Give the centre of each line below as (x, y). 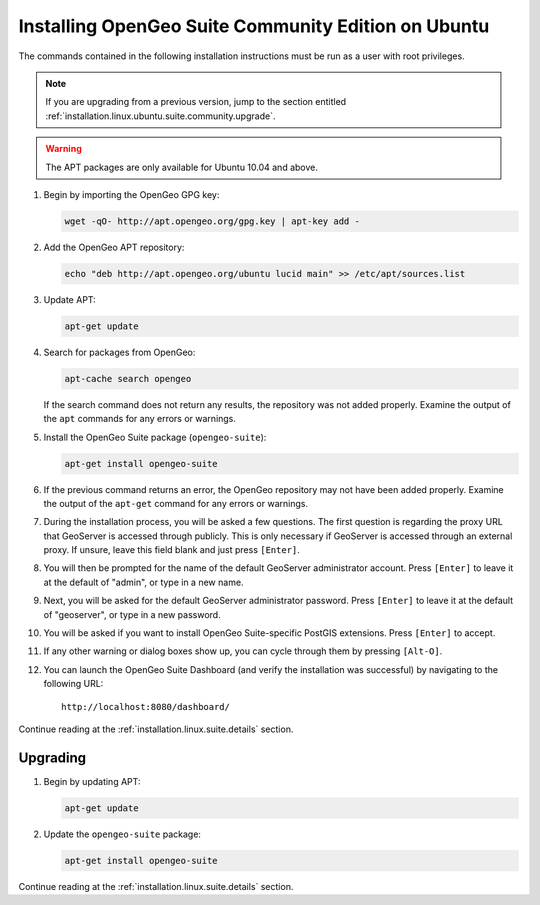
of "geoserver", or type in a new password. (132, 614)
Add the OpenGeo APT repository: (114, 247)
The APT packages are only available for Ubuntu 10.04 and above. (182, 167)
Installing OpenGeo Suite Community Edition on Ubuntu (254, 26)
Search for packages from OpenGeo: (119, 352)
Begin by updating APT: (92, 781)
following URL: (73, 684)
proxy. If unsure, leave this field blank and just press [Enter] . (171, 550)
